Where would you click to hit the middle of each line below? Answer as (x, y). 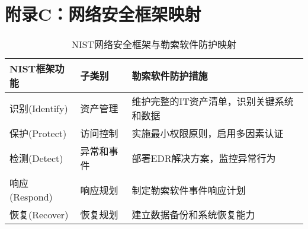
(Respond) (31, 197)
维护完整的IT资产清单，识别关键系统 (213, 101)
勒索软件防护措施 (170, 76)
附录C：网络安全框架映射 (103, 14)
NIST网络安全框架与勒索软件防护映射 (154, 44)
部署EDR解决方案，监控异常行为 (204, 158)
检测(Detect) (36, 158)
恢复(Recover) (39, 215)
